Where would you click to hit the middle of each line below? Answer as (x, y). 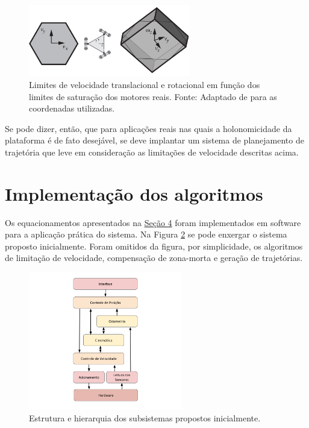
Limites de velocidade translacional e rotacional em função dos (145, 84)
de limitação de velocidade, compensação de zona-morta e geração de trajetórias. (154, 258)
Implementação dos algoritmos (134, 193)
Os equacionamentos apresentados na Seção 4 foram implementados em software (153, 222)
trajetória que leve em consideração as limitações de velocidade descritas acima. (152, 152)
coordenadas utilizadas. (72, 108)
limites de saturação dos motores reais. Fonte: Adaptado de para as (153, 96)
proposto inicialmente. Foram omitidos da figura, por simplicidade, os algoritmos (154, 246)
